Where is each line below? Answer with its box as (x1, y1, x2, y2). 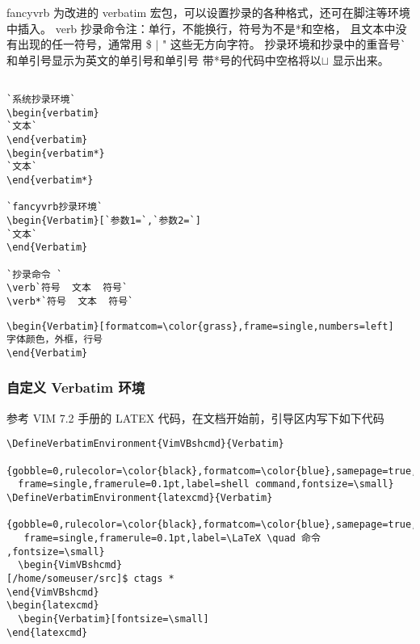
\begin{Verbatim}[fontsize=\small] (18, 612, 209, 625)
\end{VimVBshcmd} (6, 586, 99, 598)
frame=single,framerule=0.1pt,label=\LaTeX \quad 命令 (23, 532, 321, 544)
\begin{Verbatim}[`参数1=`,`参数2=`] (6, 215, 201, 226)
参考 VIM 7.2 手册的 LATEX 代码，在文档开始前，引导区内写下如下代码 (6, 409, 384, 426)
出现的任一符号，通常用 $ (17, 36, 152, 53)
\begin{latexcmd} (6, 600, 99, 612)
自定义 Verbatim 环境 (6, 377, 145, 398)
